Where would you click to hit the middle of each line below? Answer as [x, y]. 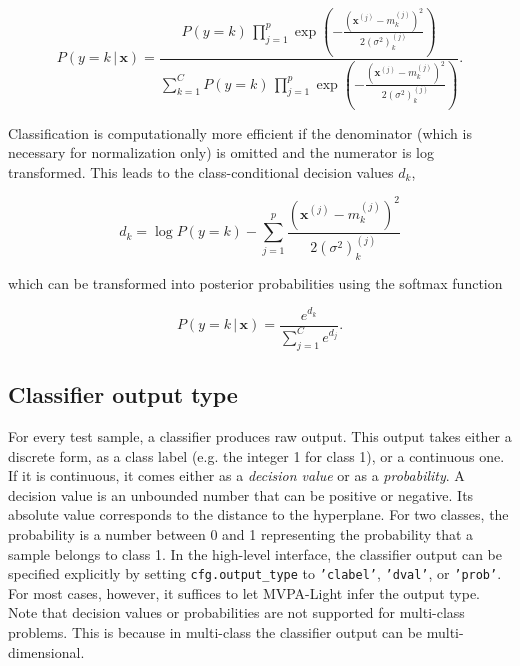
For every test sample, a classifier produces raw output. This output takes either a [260, 435]
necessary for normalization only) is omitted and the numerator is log [221, 152]
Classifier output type [123, 394]
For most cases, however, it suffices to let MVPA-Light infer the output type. [244, 592]
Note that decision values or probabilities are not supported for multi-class [236, 612]
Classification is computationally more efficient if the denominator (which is [240, 132]
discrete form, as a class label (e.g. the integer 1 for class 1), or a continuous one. [256, 455]
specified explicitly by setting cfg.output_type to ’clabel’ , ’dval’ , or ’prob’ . [255, 573]
